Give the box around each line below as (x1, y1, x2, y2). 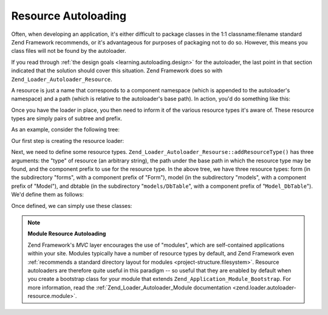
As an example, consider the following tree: (11, 126, 120, 133)
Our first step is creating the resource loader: (11, 137, 125, 144)
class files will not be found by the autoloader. (11, 47, 127, 55)
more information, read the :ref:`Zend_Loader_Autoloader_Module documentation (27, 283, 231, 291)
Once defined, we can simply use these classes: (11, 202, 132, 209)
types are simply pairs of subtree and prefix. (11, 115, 123, 122)
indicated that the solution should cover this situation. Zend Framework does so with (11, 67, 223, 74)
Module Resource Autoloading (27, 230, 106, 237)
